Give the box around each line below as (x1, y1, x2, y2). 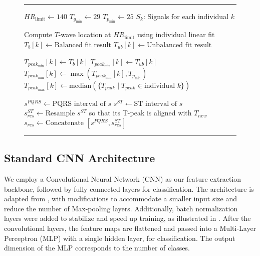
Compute (24, 29, 52, 40)
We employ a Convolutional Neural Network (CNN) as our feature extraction (4, 174, 241, 184)
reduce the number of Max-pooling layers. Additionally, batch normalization (4, 203, 238, 213)
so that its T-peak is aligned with (89, 107, 192, 118)
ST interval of (134, 100, 177, 107)
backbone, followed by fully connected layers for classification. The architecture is (4, 183, 254, 194)
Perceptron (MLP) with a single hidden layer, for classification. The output (4, 232, 235, 243)
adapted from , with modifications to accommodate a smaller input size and (4, 193, 237, 204)
